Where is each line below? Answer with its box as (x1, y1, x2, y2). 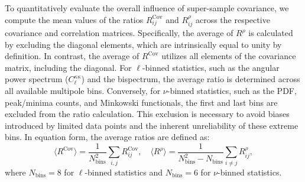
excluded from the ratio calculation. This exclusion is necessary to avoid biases (5, 108, 290, 120)
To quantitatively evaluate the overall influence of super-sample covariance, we (5, 2, 289, 14)
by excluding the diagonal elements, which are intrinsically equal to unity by (5, 38, 282, 50)
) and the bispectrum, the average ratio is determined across (81, 73, 300, 85)
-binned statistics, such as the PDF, (167, 84, 297, 96)
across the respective (195, 13, 270, 25)
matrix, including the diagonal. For (5, 61, 132, 73)
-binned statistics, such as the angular (142, 61, 280, 73)
